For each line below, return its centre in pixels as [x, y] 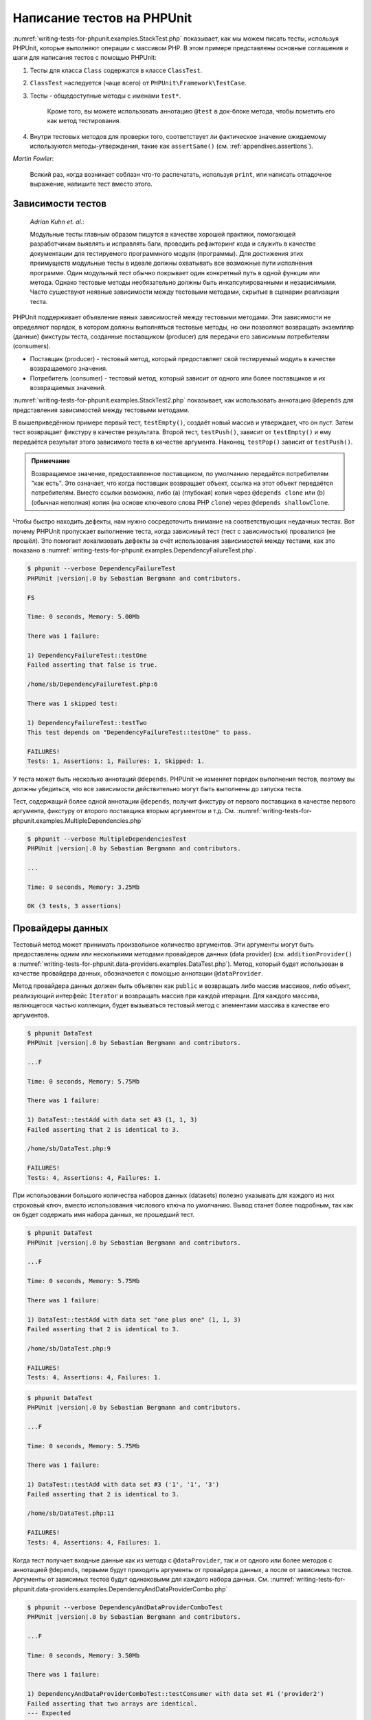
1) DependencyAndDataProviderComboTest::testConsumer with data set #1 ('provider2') [176, 1694]
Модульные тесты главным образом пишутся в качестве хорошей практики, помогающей [163, 235]
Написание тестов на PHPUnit [102, 18]
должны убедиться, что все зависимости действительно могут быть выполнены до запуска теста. [158, 788]
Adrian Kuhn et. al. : [57, 222]
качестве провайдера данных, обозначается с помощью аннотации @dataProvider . [138, 974]
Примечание [50, 461]
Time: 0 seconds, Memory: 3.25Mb [83, 887]
